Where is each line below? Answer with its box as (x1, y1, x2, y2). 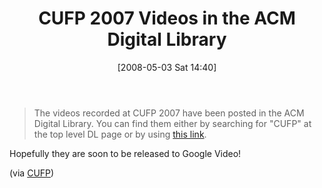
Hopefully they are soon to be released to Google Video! (9, 147, 242, 159)
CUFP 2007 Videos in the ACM (38, 7, 296, 30)
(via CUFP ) (9, 167, 55, 179)
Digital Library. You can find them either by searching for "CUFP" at (33, 117, 312, 129)
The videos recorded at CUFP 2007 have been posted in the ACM (33, 107, 305, 119)
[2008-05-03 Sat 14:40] (117, 61, 217, 73)
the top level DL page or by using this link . (33, 128, 207, 140)
